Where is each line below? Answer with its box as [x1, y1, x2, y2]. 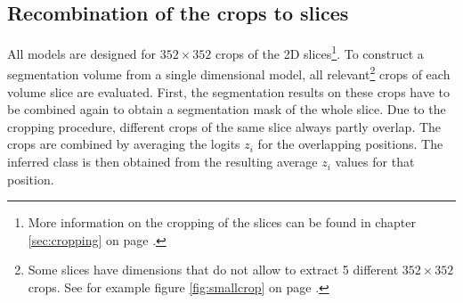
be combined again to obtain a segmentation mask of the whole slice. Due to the [7, 100, 446, 119]
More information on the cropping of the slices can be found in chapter [28, 213, 416, 232]
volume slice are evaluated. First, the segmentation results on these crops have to [7, 82, 451, 101]
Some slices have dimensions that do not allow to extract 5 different [28, 260, 399, 279]
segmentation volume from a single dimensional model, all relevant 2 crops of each [7, 62, 451, 84]
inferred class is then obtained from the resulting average [7, 152, 318, 171]
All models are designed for [7, 44, 157, 62]
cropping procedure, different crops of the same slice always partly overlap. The [7, 117, 442, 135]
